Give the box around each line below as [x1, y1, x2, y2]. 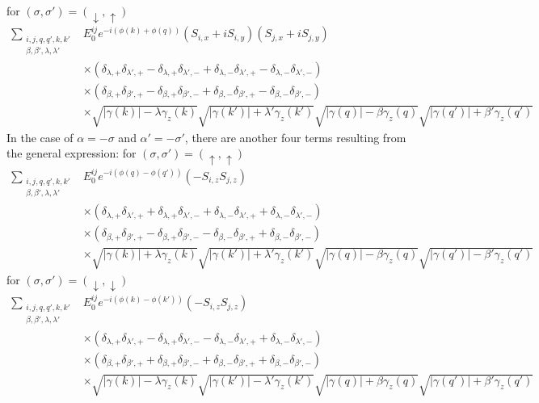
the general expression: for [6, 145, 137, 162]
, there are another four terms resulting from [184, 128, 406, 145]
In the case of [6, 128, 74, 145]
